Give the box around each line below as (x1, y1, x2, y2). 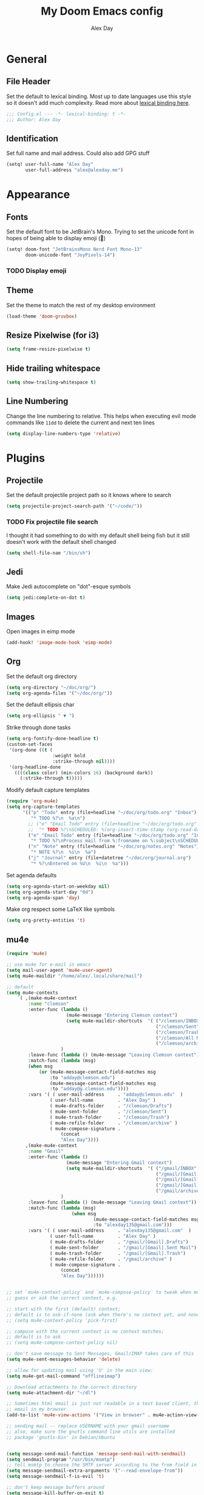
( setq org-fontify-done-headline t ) (6, 736, 99, 742)
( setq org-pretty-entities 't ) (6, 918, 86, 924)
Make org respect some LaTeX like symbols (6, 905, 115, 913)
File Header (6, 76, 51, 87)
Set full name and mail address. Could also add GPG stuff (6, 149, 150, 157)
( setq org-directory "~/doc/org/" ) (6, 684, 97, 690)
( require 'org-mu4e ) (6, 798, 59, 804)
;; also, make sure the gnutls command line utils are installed (6, 1429, 175, 1435)
